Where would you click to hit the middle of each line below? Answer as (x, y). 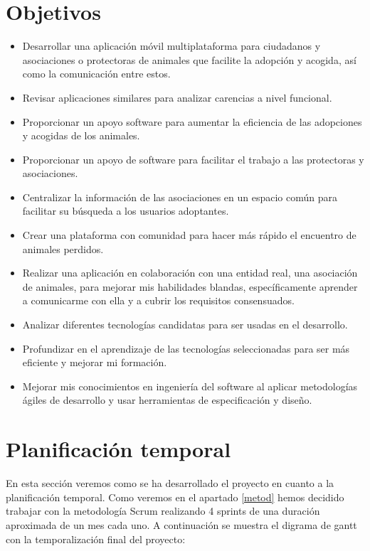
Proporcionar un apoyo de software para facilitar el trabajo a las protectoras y (193, 159)
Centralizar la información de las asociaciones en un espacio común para (180, 197)
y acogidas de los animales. (81, 135)
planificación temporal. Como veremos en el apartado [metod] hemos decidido (175, 497)
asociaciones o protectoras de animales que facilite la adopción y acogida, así (189, 59)
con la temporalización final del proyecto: (96, 539)
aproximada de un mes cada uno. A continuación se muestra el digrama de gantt (181, 524)
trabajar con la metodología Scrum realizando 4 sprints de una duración (163, 511)
